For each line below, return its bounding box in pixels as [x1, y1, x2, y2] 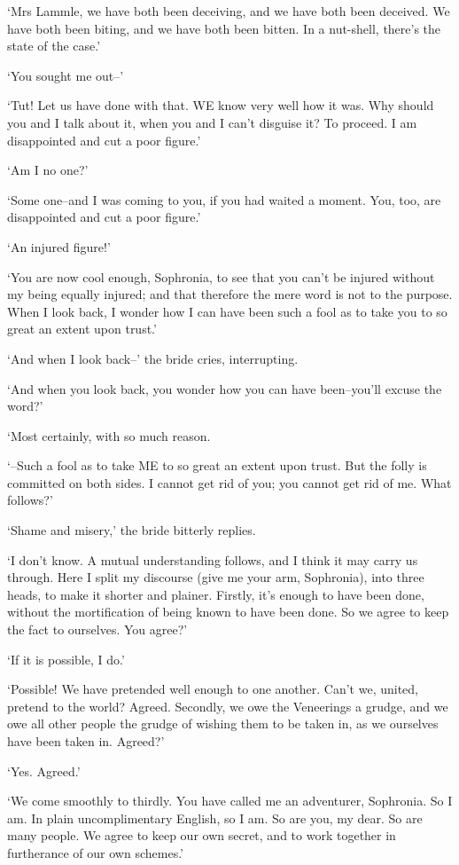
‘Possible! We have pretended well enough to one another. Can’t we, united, [7, 680, 418, 698]
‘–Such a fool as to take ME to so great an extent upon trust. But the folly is [7, 456, 427, 475]
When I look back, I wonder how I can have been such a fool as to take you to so [7, 302, 447, 320]
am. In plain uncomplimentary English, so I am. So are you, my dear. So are [7, 808, 423, 827]
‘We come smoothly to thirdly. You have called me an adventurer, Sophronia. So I [7, 791, 453, 810]
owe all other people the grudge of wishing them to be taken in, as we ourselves [7, 714, 439, 733]
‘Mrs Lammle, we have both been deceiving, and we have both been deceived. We [7, 2, 450, 20]
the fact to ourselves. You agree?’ [7, 620, 188, 639]
